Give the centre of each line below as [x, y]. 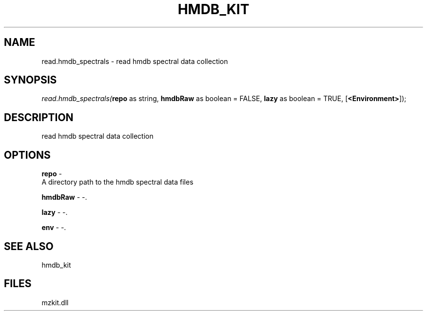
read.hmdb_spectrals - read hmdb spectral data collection [135, 61]
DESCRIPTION [39, 117]
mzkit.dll [55, 302]
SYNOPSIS [30, 80]
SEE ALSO [29, 246]
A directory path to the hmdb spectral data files [117, 182]
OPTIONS [27, 155]
